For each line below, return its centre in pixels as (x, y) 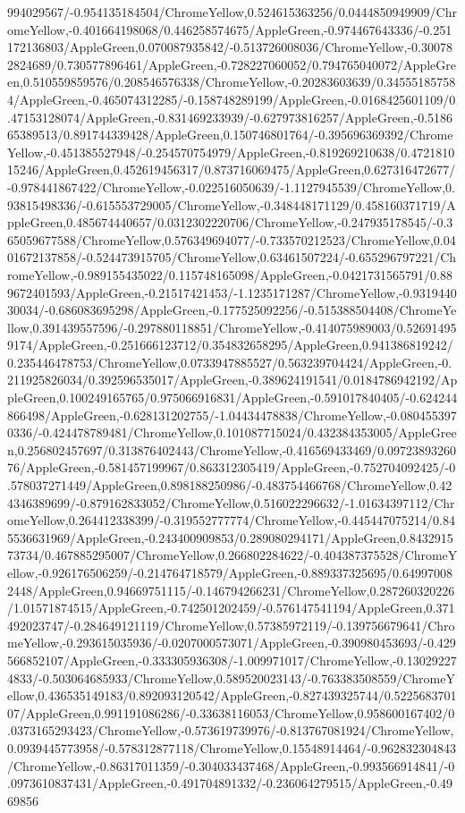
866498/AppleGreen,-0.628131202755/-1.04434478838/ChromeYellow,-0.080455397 (232, 415)
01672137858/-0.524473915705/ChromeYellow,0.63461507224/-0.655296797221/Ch (232, 257)
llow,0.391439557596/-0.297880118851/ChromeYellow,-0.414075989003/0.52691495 (232, 327)
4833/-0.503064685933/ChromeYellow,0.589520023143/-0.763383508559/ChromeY (231, 677)
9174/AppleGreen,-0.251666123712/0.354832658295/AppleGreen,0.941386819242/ (230, 345)
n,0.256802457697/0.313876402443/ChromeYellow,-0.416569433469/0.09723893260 (232, 449)
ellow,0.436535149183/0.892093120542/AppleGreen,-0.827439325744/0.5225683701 (232, 695)
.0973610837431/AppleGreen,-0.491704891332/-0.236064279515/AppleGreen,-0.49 (230, 783)
